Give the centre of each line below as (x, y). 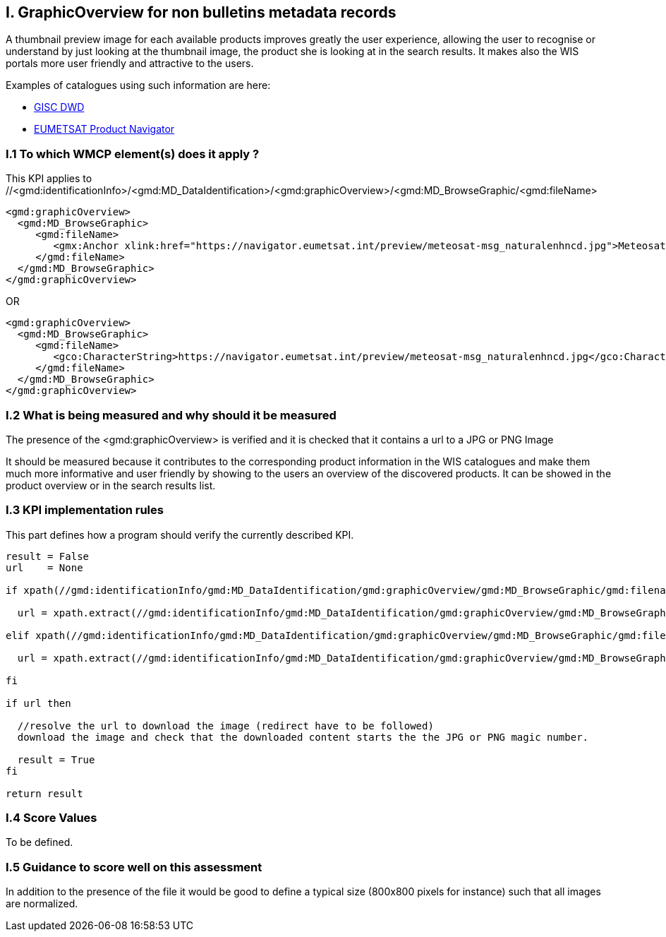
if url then (38, 703)
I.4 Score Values (52, 818)
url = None (44, 567)
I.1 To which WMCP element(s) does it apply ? (133, 154)
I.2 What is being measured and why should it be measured (171, 415)
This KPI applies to (49, 179)
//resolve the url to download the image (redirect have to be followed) (225, 726)
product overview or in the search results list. (111, 485)
